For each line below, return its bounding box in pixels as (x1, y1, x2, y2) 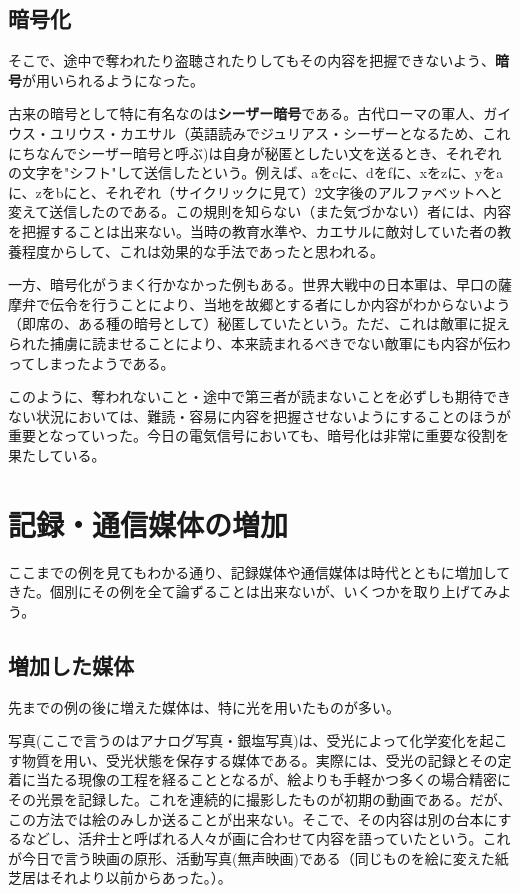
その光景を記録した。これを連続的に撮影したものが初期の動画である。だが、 (8, 788, 512, 809)
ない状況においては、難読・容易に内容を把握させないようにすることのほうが (8, 405, 512, 426)
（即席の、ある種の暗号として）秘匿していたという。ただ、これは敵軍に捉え (8, 313, 510, 334)
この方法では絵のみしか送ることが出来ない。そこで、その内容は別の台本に (8, 808, 498, 829)
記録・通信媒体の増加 (8, 503, 289, 544)
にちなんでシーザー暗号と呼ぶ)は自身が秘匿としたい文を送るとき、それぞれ (8, 142, 502, 163)
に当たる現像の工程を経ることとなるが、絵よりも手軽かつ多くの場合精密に (21, 769, 512, 790)
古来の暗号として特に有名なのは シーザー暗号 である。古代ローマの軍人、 (8, 103, 484, 124)
